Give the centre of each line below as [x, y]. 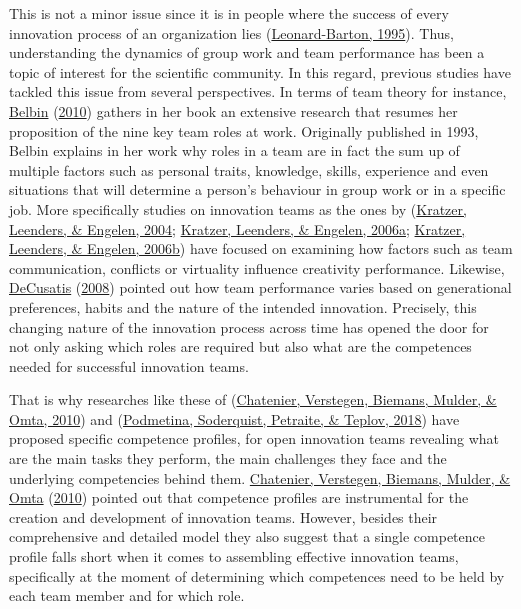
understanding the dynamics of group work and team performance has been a [247, 52]
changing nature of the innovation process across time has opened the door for [249, 326]
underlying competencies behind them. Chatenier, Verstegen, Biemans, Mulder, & [260, 477]
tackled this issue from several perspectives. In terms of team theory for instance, [258, 91]
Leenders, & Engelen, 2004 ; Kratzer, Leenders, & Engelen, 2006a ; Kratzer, [237, 228]
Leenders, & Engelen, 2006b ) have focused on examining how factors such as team [261, 248]
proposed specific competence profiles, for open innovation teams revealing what [254, 438]
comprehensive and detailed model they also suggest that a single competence [247, 536]
